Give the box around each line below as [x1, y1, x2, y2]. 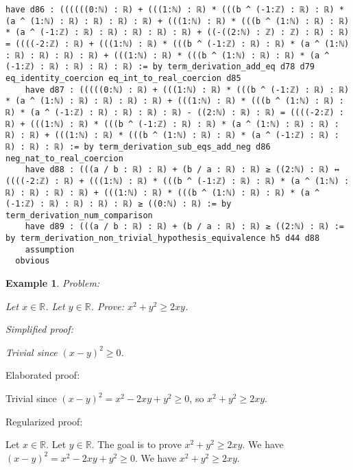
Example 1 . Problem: [5, 276, 100, 290]
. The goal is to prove [91, 437, 182, 451]
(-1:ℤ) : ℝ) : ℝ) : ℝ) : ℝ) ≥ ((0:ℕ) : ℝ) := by [5, 199, 232, 209]
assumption [25, 244, 75, 255]
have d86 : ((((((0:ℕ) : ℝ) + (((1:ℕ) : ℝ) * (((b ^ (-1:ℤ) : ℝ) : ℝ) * [5, 5, 344, 14]
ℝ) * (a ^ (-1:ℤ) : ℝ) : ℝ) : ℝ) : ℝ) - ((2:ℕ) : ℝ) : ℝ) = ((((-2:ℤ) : [5, 107, 344, 117]
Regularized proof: [5, 414, 83, 428]
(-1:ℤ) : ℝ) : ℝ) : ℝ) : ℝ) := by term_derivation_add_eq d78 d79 [5, 62, 315, 72]
